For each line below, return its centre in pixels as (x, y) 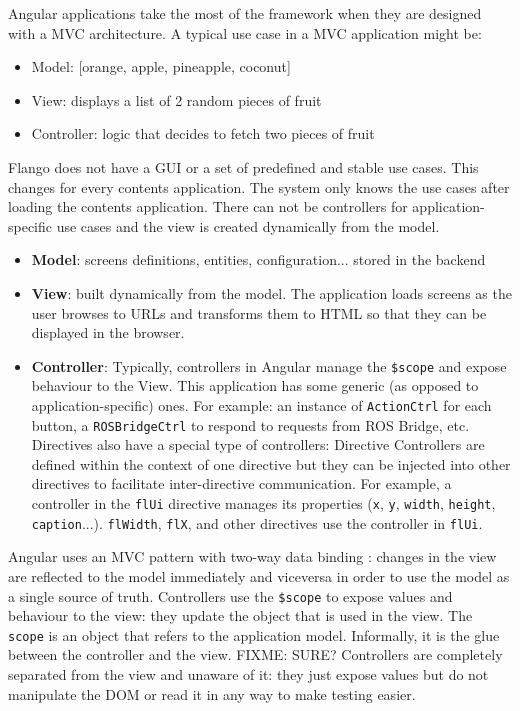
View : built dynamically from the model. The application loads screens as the (271, 292)
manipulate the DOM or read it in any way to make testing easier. (212, 693)
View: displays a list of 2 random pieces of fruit (176, 99)
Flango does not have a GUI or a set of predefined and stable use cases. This (243, 166)
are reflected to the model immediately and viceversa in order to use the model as (259, 575)
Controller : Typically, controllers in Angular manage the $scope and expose (269, 365)
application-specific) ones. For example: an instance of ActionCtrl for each (261, 404)
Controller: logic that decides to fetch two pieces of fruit (203, 133)
